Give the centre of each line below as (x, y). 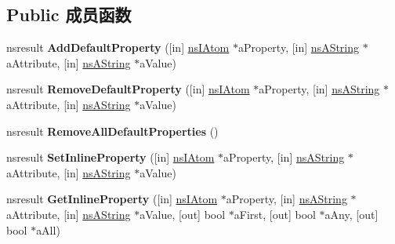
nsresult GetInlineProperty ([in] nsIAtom (112, 199)
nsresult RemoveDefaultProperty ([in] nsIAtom (128, 89)
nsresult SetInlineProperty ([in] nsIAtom (111, 157)
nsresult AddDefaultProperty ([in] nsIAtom (118, 47)
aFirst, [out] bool (275, 214)
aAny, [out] (352, 214)
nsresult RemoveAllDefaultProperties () (112, 131)
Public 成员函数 (69, 15)
